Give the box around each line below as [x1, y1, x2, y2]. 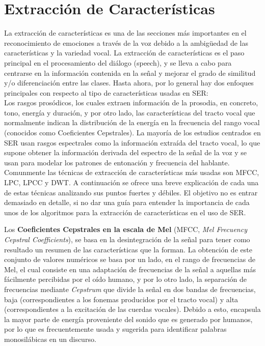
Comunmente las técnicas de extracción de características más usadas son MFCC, [4, 167, 259, 178]
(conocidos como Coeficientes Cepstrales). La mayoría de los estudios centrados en [4, 127, 261, 138]
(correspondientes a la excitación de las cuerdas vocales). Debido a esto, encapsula [4, 304, 261, 314]
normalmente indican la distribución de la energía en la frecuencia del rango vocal [4, 117, 260, 128]
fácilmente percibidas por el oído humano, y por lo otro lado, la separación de [4, 274, 247, 284]
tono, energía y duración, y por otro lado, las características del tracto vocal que [4, 107, 255, 118]
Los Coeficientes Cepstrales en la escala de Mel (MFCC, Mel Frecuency [4, 224, 247, 235]
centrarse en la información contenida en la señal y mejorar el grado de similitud [4, 67, 256, 78]
